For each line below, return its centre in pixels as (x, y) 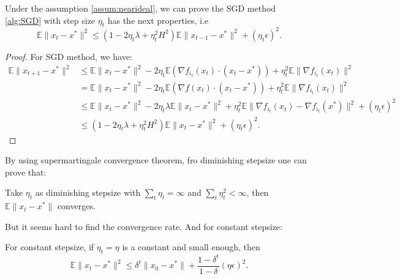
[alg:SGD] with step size (50, 20)
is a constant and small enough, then (191, 247)
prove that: (26, 172)
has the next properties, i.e (158, 20)
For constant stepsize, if (50, 247)
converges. (76, 206)
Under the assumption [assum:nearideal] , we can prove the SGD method (141, 8)
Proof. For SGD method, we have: (69, 56)
